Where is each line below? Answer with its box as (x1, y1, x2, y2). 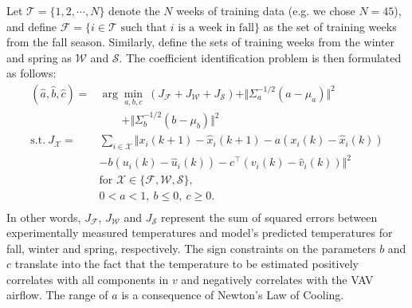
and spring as (6, 49, 72, 65)
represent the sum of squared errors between (161, 208, 378, 225)
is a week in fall (178, 22, 254, 34)
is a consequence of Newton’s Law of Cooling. (121, 286, 344, 303)
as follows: (6, 65, 57, 81)
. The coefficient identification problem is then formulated (119, 49, 402, 65)
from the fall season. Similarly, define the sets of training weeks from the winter (6, 34, 395, 50)
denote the (108, 2, 160, 18)
